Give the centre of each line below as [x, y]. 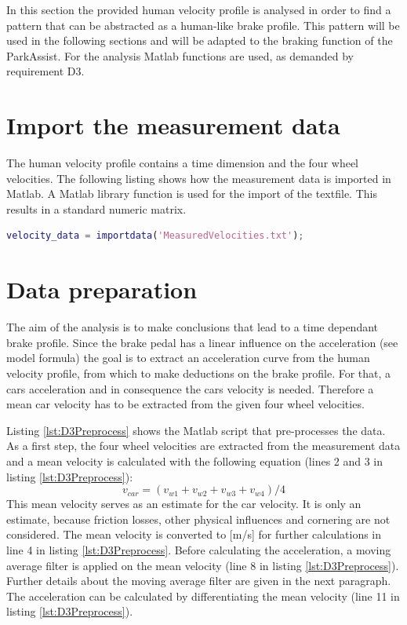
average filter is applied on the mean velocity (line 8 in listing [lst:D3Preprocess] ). [203, 565]
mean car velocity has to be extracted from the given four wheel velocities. [185, 404]
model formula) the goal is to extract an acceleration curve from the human [188, 358]
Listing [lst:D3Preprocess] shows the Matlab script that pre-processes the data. [196, 430]
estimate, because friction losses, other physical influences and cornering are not [198, 519]
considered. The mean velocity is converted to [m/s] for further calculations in [194, 534]
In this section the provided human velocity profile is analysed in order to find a [199, 9]
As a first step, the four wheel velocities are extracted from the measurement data [203, 446]
